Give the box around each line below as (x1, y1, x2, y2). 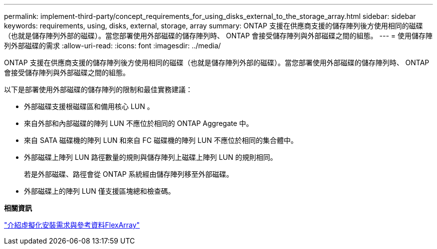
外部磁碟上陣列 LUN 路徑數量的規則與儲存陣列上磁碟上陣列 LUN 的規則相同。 (24, 153, 277, 161)
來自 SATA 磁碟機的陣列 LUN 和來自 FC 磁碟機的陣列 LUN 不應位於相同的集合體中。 (24, 136, 298, 144)
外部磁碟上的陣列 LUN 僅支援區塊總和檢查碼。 (24, 187, 175, 195)
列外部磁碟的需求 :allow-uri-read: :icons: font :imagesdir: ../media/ (4, 41, 221, 50)
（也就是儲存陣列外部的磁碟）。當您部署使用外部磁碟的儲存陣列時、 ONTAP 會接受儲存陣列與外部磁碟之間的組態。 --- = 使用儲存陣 (4, 31, 433, 40)
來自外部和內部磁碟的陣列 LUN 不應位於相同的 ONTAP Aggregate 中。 (24, 119, 253, 127)
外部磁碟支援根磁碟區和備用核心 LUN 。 (24, 102, 154, 111)
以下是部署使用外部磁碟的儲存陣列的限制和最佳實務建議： (4, 85, 193, 94)
